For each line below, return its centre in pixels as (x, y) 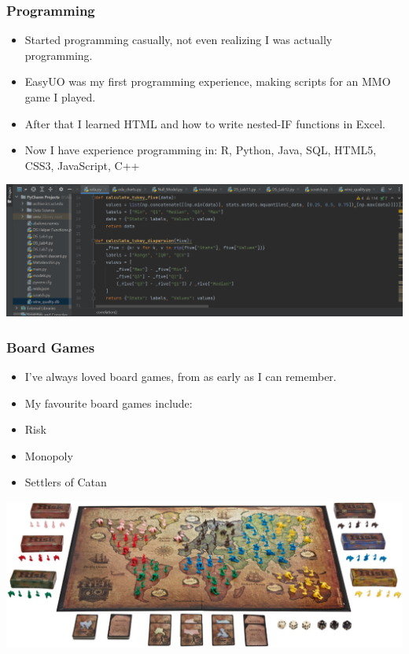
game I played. (60, 97)
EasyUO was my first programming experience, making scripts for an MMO (208, 81)
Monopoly (49, 455)
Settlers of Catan (66, 482)
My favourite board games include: (109, 403)
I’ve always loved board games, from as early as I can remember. (181, 377)
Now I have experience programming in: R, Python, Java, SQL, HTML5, (201, 150)
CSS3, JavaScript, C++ (82, 165)
